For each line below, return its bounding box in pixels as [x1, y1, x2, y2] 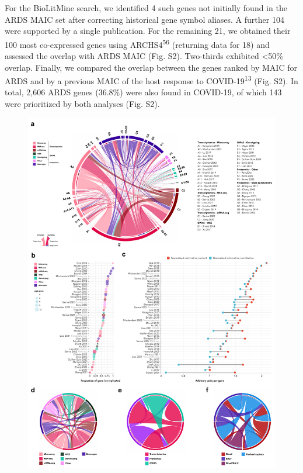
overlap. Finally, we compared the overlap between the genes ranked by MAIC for [5, 61, 297, 73]
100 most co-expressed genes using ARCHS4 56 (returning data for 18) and [5, 36, 270, 50]
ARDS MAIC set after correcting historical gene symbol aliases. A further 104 [5, 13, 284, 25]
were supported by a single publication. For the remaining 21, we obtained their [5, 25, 291, 37]
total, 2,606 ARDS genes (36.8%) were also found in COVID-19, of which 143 [5, 86, 282, 98]
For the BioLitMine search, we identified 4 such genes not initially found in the [5, 2, 287, 13]
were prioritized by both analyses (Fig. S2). [5, 98, 160, 110]
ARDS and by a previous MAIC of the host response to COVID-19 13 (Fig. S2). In [5, 73, 298, 87]
